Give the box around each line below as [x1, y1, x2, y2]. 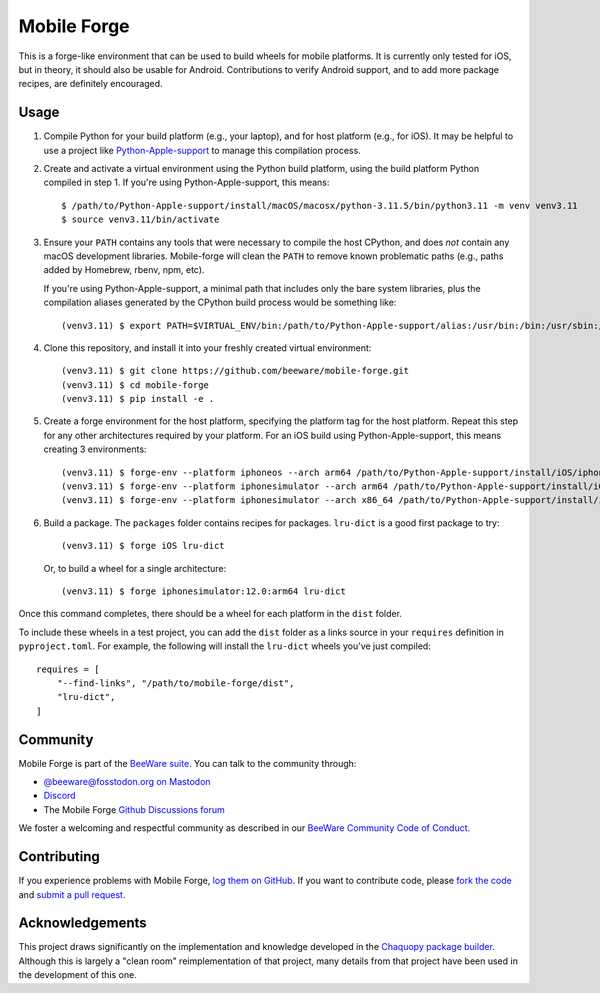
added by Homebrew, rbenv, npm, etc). [43, 264, 205, 276]
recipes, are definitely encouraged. [18, 78, 164, 90]
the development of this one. [18, 969, 137, 981]
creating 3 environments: [43, 443, 147, 455]
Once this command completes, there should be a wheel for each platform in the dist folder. [18, 608, 402, 620]
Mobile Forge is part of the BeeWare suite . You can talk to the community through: [18, 757, 357, 769]
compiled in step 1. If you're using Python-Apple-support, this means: [43, 176, 330, 189]
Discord [43, 790, 76, 802]
